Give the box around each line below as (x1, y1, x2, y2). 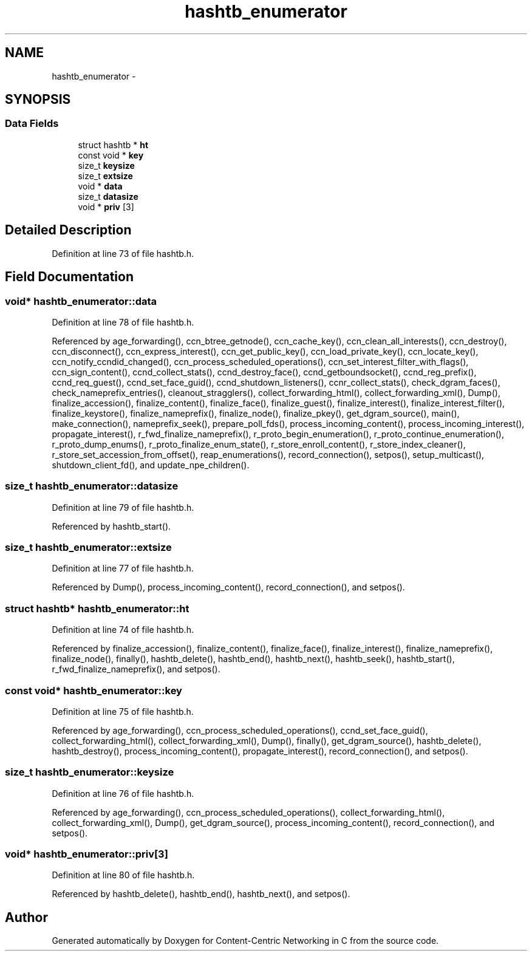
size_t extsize (78, 170, 133, 181)
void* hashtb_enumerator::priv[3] (5, 848, 168, 860)
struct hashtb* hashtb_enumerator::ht (5, 602, 189, 615)
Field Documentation (5, 269, 134, 285)
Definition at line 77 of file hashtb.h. (52, 563, 194, 574)
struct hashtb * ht (78, 139, 149, 150)
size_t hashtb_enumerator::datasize (5, 480, 179, 493)
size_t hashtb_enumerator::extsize (5, 541, 172, 553)
